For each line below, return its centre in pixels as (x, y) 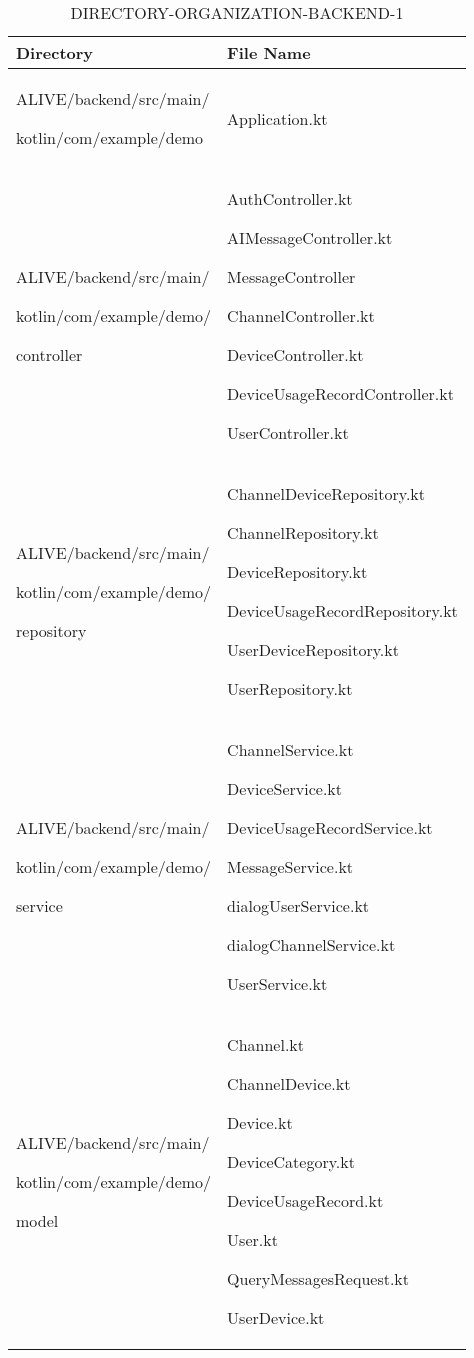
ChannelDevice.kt (289, 1083)
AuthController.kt (290, 198)
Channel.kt (266, 1044)
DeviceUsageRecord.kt (305, 1200)
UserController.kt (288, 432)
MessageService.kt (290, 866)
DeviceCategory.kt (291, 1161)
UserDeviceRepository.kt (313, 649)
